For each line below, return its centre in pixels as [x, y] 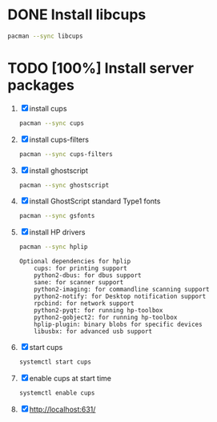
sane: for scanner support [79, 283]
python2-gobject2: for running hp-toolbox [106, 318]
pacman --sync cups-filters [66, 154]
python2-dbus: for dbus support [88, 275]
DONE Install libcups [77, 15]
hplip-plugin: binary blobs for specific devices [118, 325]
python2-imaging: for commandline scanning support [122, 290]
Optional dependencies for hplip [75, 262]
